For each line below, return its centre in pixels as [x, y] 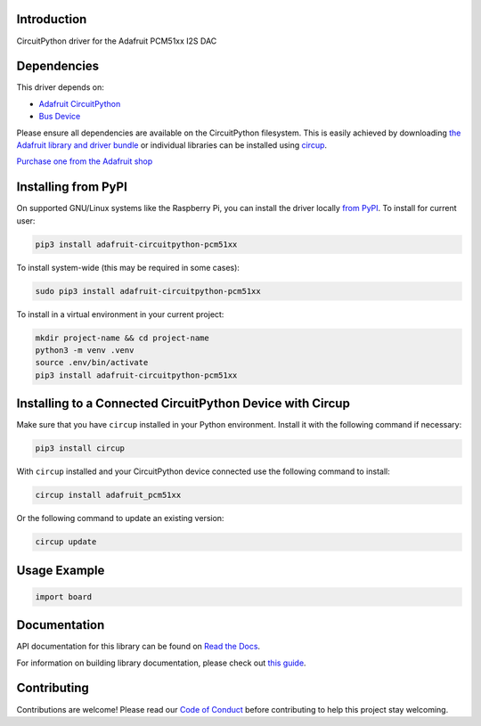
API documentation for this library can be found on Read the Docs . [139, 647]
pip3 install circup [80, 449]
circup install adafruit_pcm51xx [108, 495]
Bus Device [60, 117]
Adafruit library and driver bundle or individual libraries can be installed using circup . [172, 145]
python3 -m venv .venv [85, 350]
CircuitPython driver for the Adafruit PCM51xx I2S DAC [117, 41]
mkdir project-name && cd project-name [122, 338]
